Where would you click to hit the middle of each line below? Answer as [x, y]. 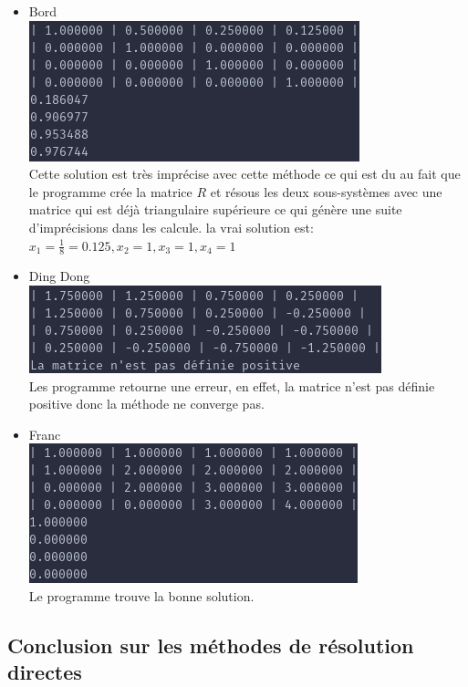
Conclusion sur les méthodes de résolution [211, 645]
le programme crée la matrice [110, 191]
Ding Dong [59, 276]
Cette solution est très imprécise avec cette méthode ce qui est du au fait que [244, 174]
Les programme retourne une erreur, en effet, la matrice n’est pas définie [232, 385]
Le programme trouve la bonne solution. [141, 595]
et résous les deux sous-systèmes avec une [326, 191]
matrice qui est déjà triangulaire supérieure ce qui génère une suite [215, 209]
